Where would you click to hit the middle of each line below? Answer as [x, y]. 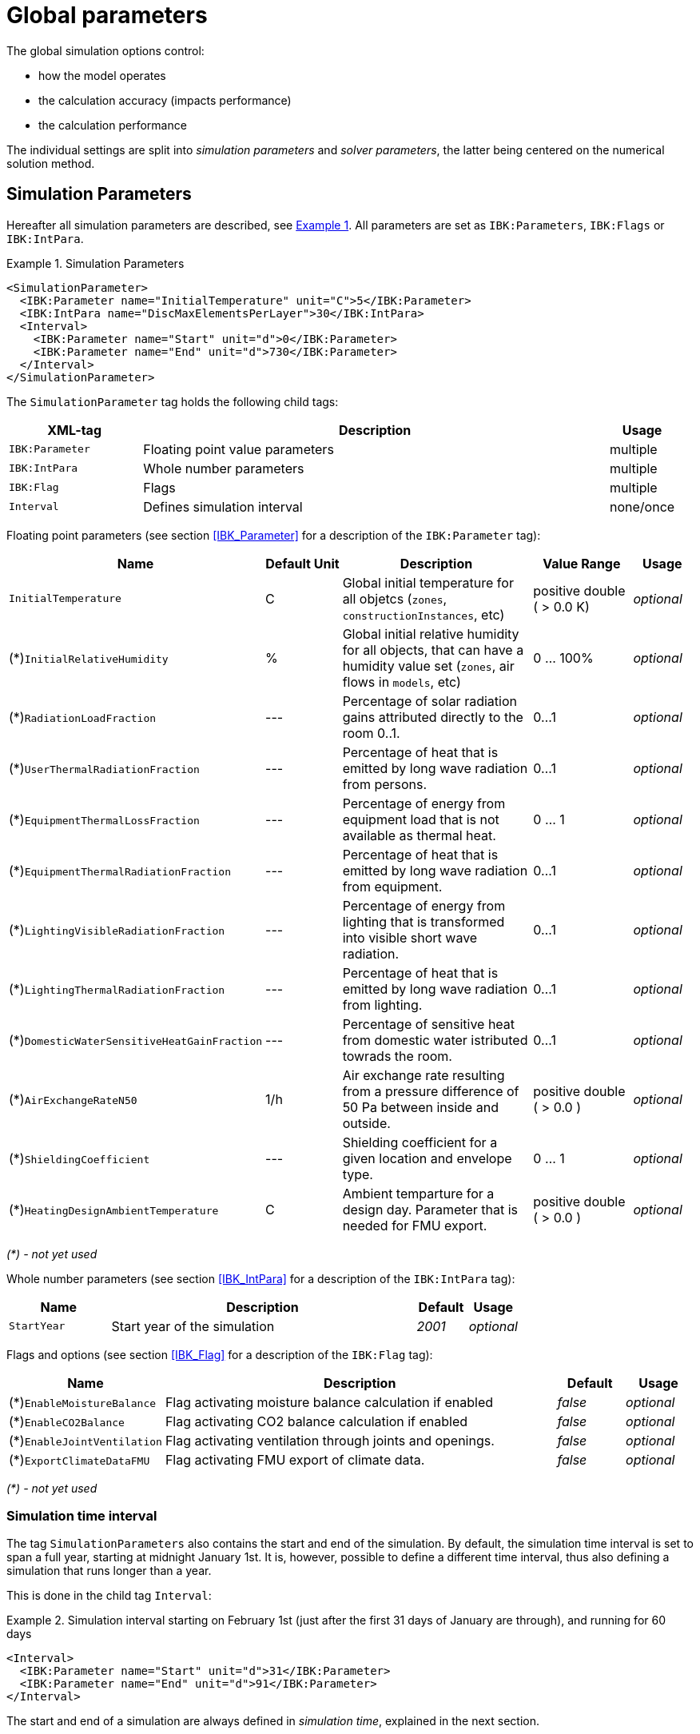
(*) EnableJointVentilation [86, 1440]
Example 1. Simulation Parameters [95, 263]
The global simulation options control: [105, 50]
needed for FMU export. [415, 1225]
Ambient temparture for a [418, 1193]
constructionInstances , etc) [424, 614]
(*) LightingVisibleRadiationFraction [117, 929]
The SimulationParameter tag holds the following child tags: [173, 401]
